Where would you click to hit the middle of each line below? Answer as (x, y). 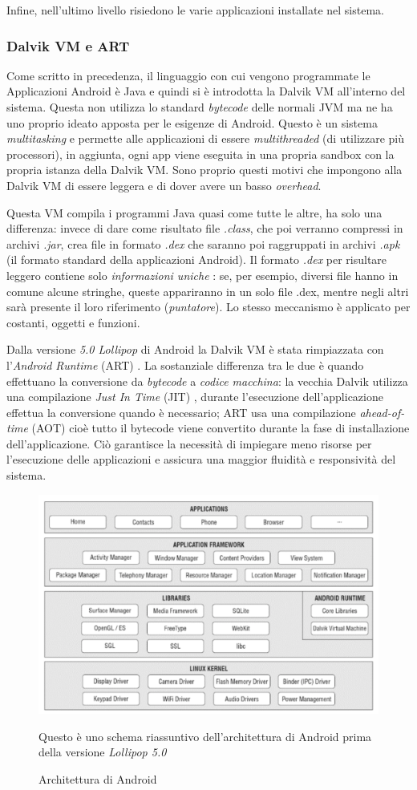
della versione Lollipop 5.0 (103, 752)
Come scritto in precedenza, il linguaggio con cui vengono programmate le (188, 75)
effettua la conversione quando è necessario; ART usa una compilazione (181, 412)
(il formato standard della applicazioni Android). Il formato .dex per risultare (197, 259)
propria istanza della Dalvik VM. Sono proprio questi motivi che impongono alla (204, 170)
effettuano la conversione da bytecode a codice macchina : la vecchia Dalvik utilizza (207, 381)
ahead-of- (382, 412)
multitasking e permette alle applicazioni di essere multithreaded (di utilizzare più (206, 138)
